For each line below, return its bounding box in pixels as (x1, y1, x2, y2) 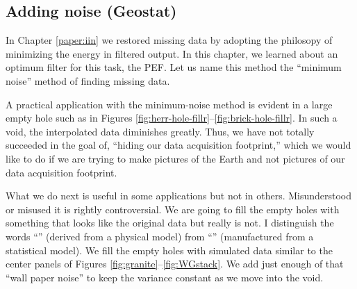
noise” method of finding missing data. (6, 73, 170, 88)
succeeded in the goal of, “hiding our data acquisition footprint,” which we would (6, 138, 351, 152)
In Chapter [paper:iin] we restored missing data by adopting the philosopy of (6, 33, 333, 47)
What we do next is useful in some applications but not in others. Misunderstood (6, 188, 352, 203)
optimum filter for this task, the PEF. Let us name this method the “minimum (6, 60, 342, 74)
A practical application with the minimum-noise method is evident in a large (6, 97, 333, 111)
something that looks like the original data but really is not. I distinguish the (6, 215, 334, 230)
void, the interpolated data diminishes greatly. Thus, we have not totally (6, 124, 315, 138)
